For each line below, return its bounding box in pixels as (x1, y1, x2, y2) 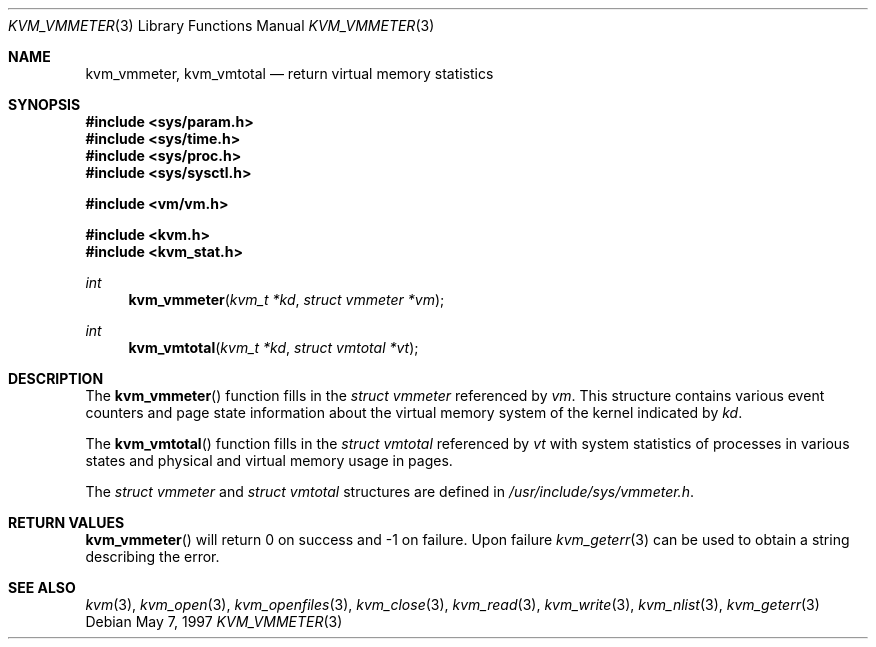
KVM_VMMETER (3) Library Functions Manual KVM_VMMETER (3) (8, 17, 435, 34)
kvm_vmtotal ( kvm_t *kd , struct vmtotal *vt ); (128, 339, 419, 356)
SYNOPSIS (8, 96, 81, 113)
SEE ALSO (8, 579, 76, 596)
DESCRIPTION (8, 370, 104, 387)
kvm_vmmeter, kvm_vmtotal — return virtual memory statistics (85, 65, 494, 82)
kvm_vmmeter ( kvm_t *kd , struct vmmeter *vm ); (128, 291, 445, 308)
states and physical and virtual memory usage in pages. (85, 452, 453, 469)
